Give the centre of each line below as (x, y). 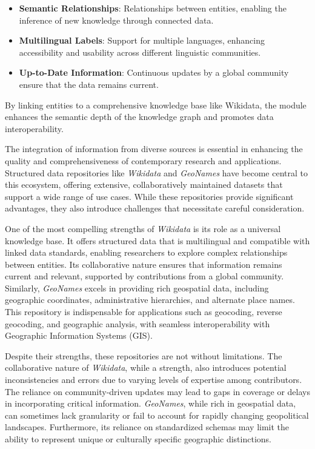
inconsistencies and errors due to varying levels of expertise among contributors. (154, 380)
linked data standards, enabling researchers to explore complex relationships (146, 252)
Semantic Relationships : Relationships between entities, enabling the (153, 8)
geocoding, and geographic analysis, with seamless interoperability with (138, 323)
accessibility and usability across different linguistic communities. (140, 52)
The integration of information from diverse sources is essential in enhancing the (154, 149)
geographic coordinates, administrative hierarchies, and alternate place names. (150, 300)
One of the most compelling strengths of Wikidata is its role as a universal (143, 228)
